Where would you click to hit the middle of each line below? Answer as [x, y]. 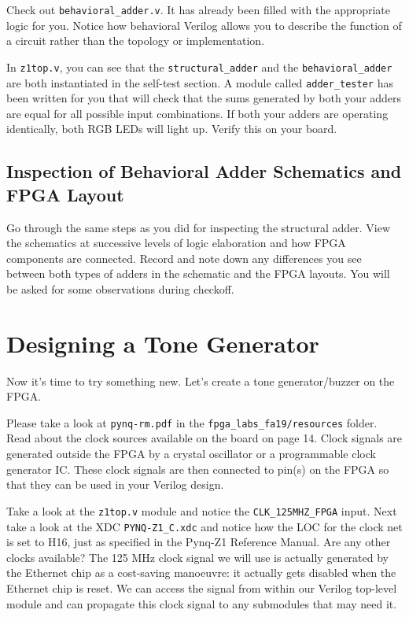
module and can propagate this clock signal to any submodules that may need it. [202, 603]
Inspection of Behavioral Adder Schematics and [204, 171]
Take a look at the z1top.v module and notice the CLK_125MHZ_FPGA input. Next [202, 510]
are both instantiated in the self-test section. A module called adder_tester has [200, 82]
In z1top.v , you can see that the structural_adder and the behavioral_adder [199, 67]
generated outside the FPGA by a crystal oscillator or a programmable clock [191, 454]
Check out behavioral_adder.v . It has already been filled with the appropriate [199, 9]
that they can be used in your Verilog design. [115, 484]
